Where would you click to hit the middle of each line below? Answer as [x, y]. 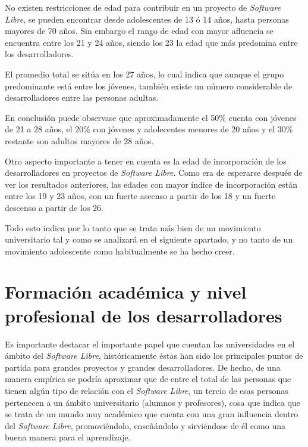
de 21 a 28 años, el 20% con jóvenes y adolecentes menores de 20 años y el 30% [149, 129]
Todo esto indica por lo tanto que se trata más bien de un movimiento [133, 227]
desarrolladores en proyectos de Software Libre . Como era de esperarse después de [154, 173]
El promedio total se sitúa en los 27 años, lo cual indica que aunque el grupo [144, 74]
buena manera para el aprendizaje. [68, 437]
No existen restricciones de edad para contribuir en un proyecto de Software [143, 7]
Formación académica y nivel [126, 292]
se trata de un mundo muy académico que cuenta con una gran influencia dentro [152, 414]
